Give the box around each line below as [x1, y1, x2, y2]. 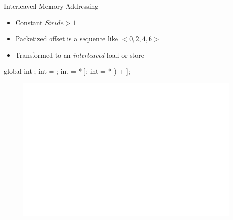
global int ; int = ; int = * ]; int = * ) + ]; [4, 66, 130, 76]
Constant [15, 17, 43, 27]
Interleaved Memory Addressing [4, 1, 99, 11]
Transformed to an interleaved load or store [15, 50, 144, 60]
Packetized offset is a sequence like [15, 34, 118, 44]
